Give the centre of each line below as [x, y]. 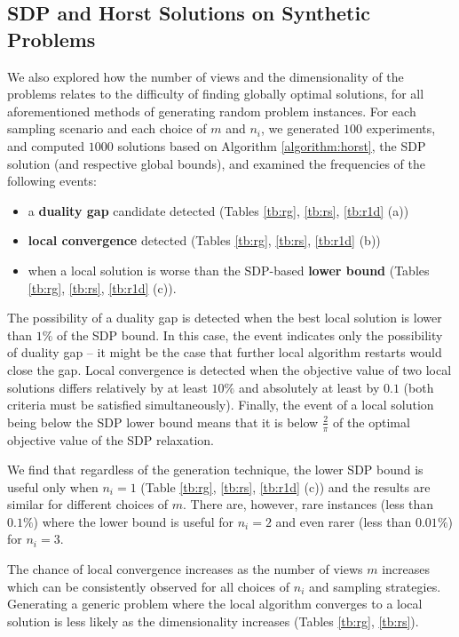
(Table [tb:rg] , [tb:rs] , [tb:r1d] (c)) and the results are [285, 486]
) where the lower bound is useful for [134, 521]
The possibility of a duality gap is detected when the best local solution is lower [225, 318]
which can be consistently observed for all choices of [149, 586]
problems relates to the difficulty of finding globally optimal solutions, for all [216, 94]
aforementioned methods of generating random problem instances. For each [212, 111]
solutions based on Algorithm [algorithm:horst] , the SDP [272, 145]
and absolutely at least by [309, 387]
